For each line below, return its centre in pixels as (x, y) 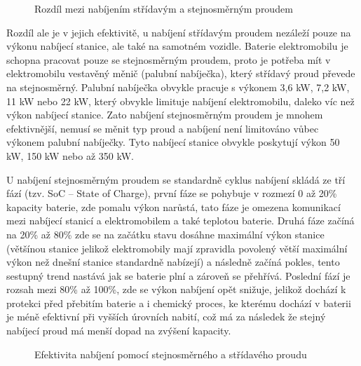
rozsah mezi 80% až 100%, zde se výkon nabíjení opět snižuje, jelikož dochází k (176, 289)
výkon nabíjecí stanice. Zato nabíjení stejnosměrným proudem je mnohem (165, 115)
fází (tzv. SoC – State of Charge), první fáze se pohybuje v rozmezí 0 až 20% (172, 193)
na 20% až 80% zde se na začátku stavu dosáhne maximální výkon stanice (165, 234)
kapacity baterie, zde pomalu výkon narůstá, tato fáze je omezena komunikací (173, 206)
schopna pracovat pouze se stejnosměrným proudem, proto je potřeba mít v (169, 59)
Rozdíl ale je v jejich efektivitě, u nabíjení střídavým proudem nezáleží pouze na (179, 32)
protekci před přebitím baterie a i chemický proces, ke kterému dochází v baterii (179, 303)
